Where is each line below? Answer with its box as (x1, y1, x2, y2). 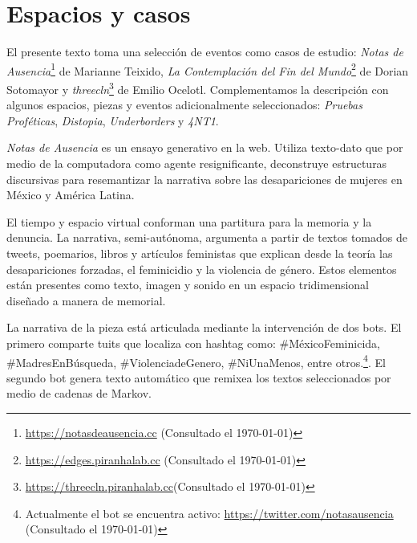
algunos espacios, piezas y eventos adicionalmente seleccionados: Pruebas (6, 96, 362, 113)
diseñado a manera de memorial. (6, 292, 166, 308)
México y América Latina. (6, 186, 135, 203)
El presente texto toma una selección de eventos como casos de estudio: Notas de (6, 43, 403, 60)
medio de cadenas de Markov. (6, 385, 152, 402)
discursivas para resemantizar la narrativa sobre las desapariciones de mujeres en (6, 170, 403, 187)
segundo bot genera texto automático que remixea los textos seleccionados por (6, 369, 391, 386)
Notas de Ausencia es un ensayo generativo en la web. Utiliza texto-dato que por (6, 139, 403, 156)
